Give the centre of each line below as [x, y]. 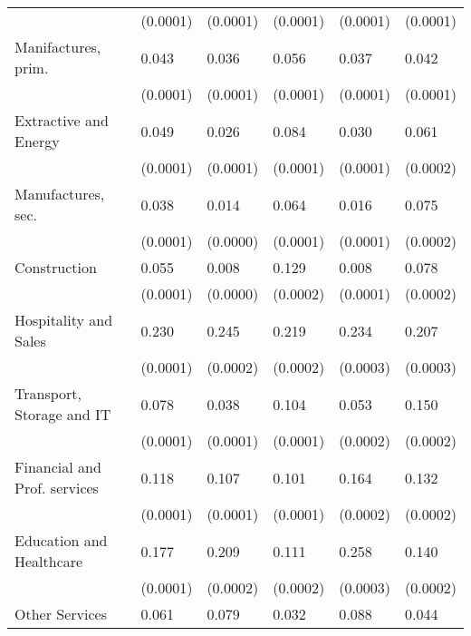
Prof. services [57, 488]
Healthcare [49, 561]
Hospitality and [64, 320]
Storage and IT [63, 414]
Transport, [48, 393]
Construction [56, 267]
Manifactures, [58, 47]
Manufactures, [60, 194]
